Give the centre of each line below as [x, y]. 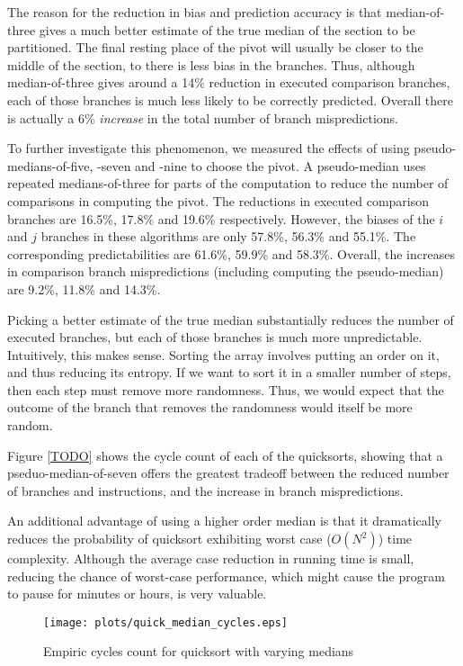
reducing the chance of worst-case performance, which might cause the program [226, 576]
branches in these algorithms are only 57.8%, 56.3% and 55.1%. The [228, 236]
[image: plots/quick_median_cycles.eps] [166, 622]
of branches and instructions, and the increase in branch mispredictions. [205, 490]
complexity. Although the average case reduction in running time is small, [211, 558]
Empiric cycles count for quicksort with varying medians [199, 651]
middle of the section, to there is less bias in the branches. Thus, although [211, 64]
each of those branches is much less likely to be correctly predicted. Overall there [231, 99]
